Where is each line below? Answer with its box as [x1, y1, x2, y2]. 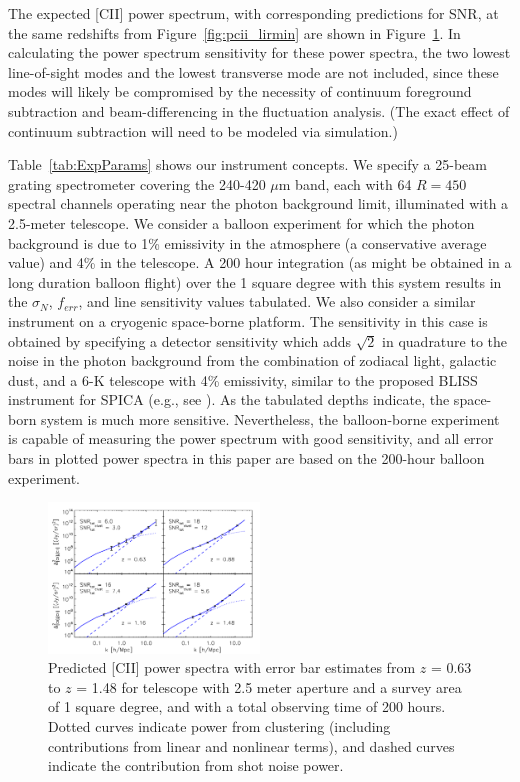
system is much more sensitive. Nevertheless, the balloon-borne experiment [41, 408, 500, 429]
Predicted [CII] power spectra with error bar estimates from [48, 657, 416, 678]
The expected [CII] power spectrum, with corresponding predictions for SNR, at [8, 3, 499, 23]
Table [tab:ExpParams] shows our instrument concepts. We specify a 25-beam [8, 154, 487, 175]
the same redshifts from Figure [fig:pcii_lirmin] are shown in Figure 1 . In [8, 22, 461, 43]
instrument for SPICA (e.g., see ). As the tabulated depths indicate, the [8, 389, 450, 410]
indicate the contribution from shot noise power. [48, 755, 344, 776]
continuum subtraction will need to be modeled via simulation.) [8, 120, 398, 141]
